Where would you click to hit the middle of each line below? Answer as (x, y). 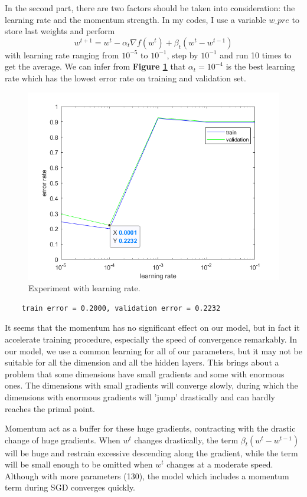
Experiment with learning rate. (84, 288)
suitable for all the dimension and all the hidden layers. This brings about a (142, 362)
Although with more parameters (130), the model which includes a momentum (147, 475)
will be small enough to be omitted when (79, 464)
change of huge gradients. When (63, 440)
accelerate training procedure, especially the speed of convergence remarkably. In (151, 339)
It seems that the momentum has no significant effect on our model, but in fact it (152, 328)
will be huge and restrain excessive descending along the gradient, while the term (151, 452)
